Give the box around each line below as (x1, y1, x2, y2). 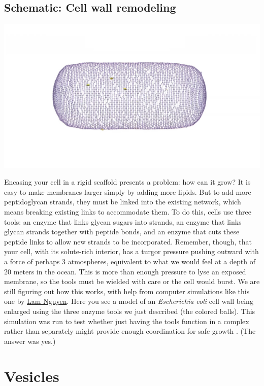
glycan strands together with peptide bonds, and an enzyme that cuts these (4, 226, 240, 237)
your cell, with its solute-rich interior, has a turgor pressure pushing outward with (4, 246, 259, 257)
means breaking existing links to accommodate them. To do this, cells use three (4, 206, 251, 217)
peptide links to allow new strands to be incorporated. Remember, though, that (4, 236, 252, 247)
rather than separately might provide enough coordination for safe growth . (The (4, 326, 256, 336)
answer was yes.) (4, 335, 56, 346)
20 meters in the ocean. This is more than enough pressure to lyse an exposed (4, 266, 246, 276)
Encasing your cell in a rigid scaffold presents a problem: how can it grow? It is (4, 177, 251, 187)
